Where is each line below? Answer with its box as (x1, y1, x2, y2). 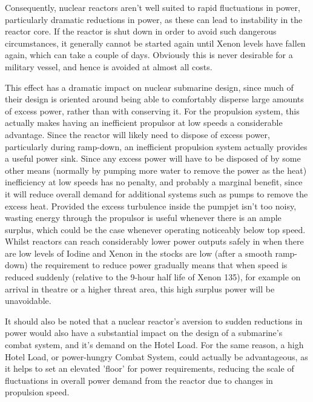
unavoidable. (5, 294, 51, 307)
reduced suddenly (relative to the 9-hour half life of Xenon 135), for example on (5, 271, 301, 283)
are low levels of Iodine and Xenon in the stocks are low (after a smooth (5, 246, 272, 259)
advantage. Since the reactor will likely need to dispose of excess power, (5, 128, 270, 140)
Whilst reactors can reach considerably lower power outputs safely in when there (5, 235, 304, 248)
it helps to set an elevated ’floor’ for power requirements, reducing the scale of (5, 362, 294, 375)
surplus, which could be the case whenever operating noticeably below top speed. (5, 223, 306, 236)
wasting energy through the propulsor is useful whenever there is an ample (5, 211, 282, 224)
